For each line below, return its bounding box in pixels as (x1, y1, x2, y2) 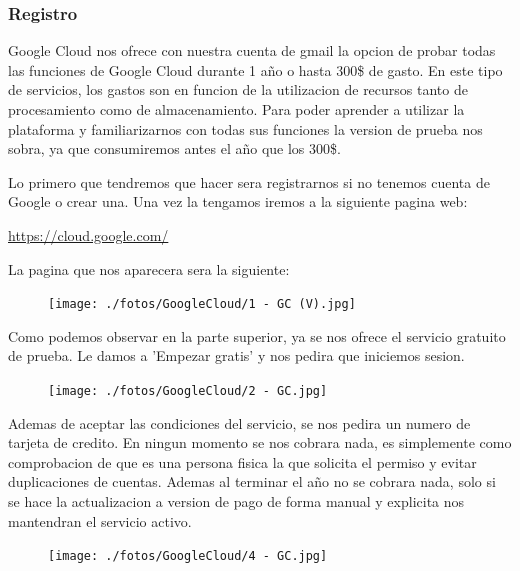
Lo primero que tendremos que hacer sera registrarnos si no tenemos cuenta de (8, 171, 490, 192)
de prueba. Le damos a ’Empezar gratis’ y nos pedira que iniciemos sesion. (8, 345, 465, 366)
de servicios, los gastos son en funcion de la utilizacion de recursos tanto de (8, 79, 468, 100)
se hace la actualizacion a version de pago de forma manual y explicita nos (8, 491, 465, 512)
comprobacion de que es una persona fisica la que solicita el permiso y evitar (8, 451, 477, 472)
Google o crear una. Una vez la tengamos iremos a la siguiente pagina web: (8, 191, 468, 212)
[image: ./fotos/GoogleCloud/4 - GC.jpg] (48, 549, 328, 564)
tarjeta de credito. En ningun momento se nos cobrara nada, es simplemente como (8, 432, 512, 453)
